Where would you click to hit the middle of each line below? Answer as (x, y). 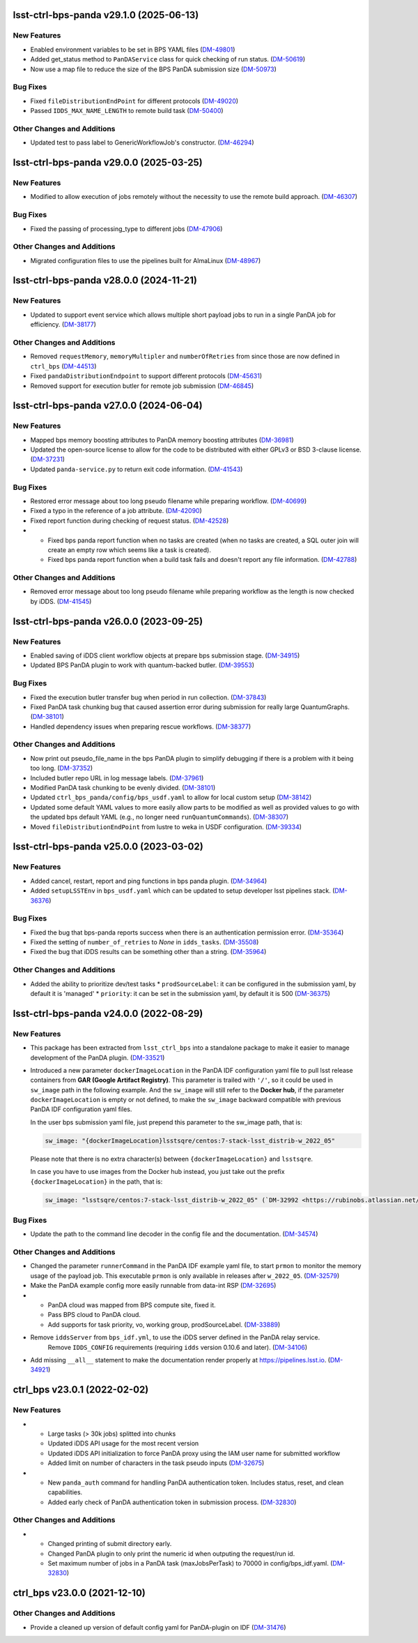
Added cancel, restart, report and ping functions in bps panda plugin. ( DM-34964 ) (149, 881)
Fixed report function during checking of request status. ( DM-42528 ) (130, 521)
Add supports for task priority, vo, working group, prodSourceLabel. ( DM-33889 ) (164, 1324)
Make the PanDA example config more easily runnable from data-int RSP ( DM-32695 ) (153, 1286)
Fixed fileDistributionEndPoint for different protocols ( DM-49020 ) (134, 101)
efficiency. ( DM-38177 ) (63, 325)
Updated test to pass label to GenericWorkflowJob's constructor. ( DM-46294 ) (142, 142)
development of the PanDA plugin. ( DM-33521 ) (98, 1057)
